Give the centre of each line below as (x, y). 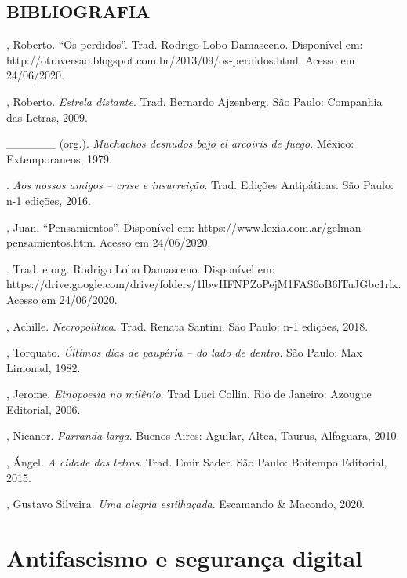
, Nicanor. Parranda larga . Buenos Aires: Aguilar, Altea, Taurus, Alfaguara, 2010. (203, 435)
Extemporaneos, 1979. (59, 158)
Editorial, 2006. (44, 409)
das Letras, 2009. (47, 117)
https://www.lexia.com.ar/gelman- (282, 227)
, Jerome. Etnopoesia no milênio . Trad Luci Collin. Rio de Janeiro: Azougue (189, 394)
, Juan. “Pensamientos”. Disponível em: (100, 227)
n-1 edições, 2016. (49, 200)
